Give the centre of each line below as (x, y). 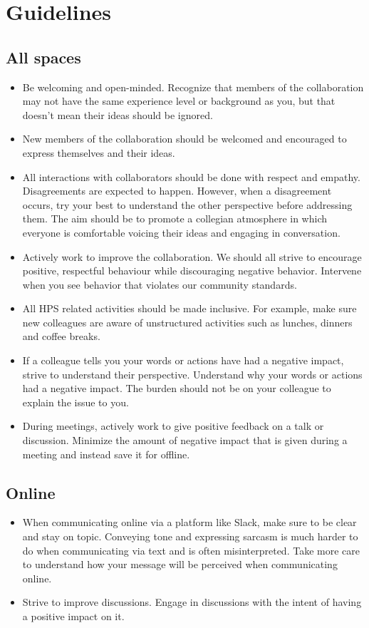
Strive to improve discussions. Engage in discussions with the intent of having (192, 602)
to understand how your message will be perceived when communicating (180, 564)
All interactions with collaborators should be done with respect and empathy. (191, 176)
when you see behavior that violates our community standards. (160, 284)
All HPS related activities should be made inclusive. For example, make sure (189, 308)
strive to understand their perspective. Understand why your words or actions (192, 374)
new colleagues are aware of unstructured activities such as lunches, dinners (187, 322)
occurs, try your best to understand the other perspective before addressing (187, 204)
